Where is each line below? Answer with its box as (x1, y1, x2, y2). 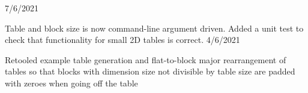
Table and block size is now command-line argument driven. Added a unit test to (5, 21, 304, 34)
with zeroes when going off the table (5, 76, 138, 89)
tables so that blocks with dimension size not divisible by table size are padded (5, 65, 295, 77)
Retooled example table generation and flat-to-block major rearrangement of (5, 53, 286, 66)
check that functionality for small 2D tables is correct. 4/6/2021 (5, 33, 240, 46)
